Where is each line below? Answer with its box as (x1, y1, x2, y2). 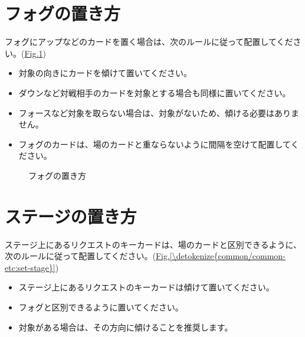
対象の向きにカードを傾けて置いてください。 (18, 67, 192, 79)
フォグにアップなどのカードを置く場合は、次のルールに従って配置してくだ (5, 35, 293, 48)
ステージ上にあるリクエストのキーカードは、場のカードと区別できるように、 (5, 238, 302, 250)
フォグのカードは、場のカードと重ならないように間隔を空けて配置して (18, 138, 291, 150)
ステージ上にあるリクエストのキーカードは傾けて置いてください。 (18, 281, 274, 293)
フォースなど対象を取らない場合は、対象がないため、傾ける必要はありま (18, 106, 300, 119)
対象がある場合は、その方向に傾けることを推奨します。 (18, 320, 233, 333)
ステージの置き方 (5, 204, 137, 228)
